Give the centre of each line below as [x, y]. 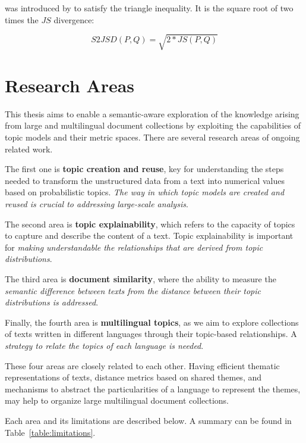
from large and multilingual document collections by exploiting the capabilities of [153, 125]
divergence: [74, 19]
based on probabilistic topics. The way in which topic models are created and [145, 192]
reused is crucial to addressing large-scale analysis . [97, 204]
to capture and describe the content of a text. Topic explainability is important [149, 235]
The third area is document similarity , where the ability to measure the [141, 278]
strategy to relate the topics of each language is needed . [104, 345]
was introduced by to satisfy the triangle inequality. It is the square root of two [149, 8]
